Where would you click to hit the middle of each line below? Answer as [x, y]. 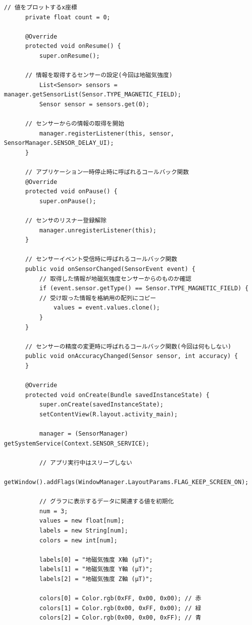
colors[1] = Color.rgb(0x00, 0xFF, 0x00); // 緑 [120, 608]
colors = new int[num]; [78, 540]
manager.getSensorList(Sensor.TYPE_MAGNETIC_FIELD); [93, 95]
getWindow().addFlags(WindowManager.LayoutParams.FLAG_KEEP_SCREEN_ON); [126, 482]
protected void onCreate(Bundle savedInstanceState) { [117, 395]
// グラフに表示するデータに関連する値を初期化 [106, 502]
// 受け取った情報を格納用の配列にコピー [98, 298]
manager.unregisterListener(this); [98, 230]
